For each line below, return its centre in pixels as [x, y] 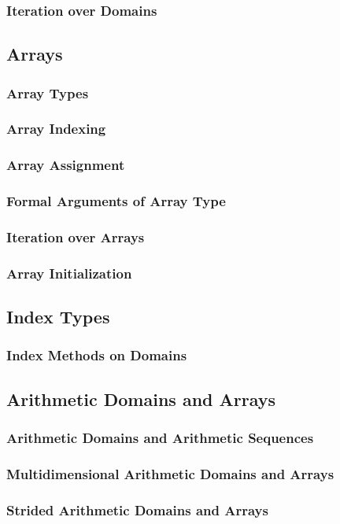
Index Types [58, 317]
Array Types [48, 92]
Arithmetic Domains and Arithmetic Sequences [160, 438]
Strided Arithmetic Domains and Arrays [137, 509]
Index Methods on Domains [97, 355]
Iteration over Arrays [76, 236]
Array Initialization [69, 273]
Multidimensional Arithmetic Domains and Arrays [170, 473]
